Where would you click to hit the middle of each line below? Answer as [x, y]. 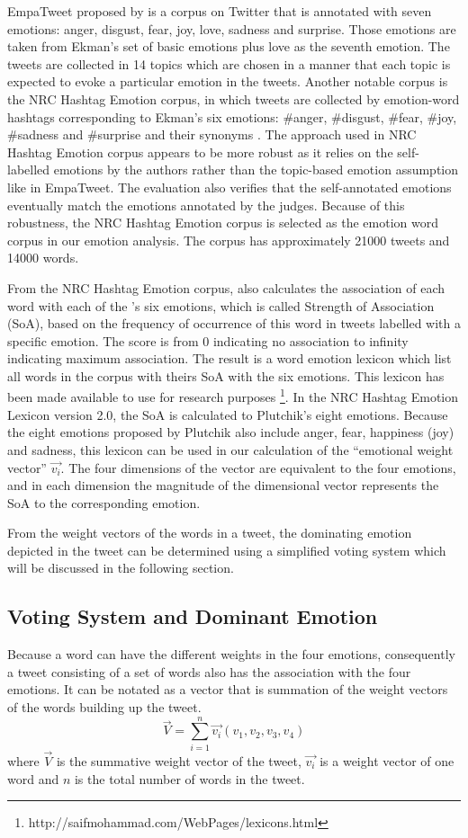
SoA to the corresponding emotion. [104, 502]
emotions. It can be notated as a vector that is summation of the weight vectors [228, 689]
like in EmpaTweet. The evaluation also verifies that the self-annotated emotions [229, 187]
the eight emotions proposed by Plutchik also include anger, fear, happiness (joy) [231, 432]
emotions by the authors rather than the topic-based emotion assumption [256, 169]
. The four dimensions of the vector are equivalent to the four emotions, [258, 467]
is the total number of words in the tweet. [189, 778]
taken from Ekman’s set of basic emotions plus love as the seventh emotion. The [229, 46]
